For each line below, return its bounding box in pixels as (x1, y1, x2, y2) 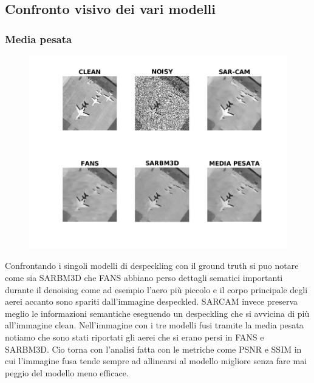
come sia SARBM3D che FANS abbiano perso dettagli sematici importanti (5, 271, 283, 284)
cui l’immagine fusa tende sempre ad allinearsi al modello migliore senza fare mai (5, 354, 307, 367)
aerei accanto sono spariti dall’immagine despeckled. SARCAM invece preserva (5, 295, 298, 308)
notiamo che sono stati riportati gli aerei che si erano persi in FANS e (5, 331, 264, 344)
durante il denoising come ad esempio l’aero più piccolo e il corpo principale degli (5, 283, 308, 296)
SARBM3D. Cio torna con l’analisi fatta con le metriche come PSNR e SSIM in (5, 342, 302, 355)
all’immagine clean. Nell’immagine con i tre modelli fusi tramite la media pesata (5, 319, 304, 331)
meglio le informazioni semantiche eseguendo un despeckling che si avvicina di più (5, 307, 310, 319)
